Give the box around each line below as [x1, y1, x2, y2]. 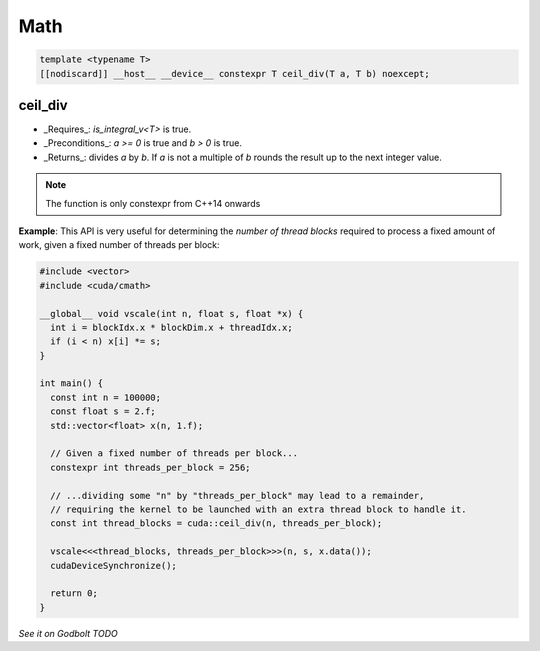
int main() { [39, 378, 104, 389]
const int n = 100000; [50, 391, 162, 403]
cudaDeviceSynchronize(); [50, 560, 177, 571]
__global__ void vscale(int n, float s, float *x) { [39, 308, 304, 319]
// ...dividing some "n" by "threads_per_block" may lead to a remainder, [50, 490, 425, 501]
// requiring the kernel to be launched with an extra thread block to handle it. [50, 504, 467, 515]
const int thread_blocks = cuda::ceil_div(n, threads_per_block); [50, 518, 383, 529]
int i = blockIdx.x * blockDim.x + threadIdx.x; [50, 321, 294, 333]
